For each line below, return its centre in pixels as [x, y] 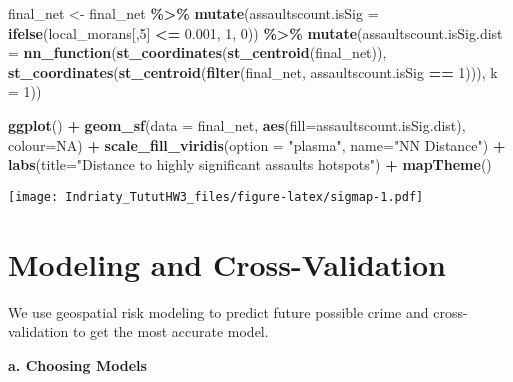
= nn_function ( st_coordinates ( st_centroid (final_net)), [197, 52]
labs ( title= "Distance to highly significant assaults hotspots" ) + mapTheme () [250, 164]
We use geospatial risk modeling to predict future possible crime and [218, 311]
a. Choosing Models [77, 364]
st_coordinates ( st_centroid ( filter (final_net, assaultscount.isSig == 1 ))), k [253, 71]
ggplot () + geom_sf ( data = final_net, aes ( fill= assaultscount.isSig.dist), [237, 124]
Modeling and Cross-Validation [227, 263]
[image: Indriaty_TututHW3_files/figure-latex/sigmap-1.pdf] [216, 196]
